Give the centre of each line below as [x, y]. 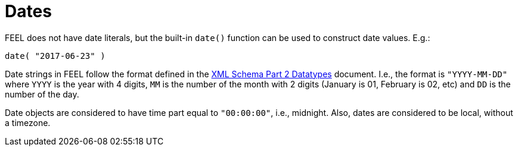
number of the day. [42, 94]
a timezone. [28, 122]
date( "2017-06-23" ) [55, 56]
